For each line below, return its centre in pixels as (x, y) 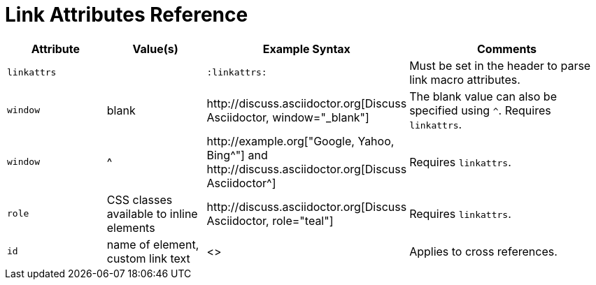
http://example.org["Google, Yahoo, (300, 141)
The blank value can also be (483, 96)
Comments (507, 49)
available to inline (152, 213)
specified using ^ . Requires (480, 110)
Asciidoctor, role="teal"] (270, 220)
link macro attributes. (465, 79)
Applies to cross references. (483, 251)
